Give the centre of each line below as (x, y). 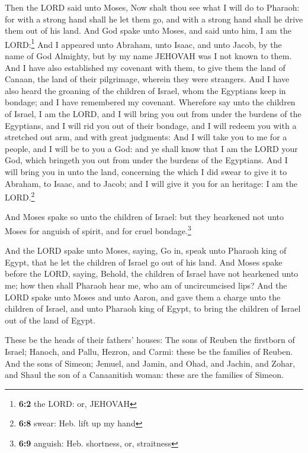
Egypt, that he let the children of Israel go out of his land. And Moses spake (144, 262)
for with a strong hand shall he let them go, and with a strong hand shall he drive (154, 19)
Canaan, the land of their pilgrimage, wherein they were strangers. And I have (147, 79)
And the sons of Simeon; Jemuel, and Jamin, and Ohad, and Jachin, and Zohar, (150, 363)
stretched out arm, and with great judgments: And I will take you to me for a (146, 137)
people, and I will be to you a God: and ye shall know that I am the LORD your (151, 148)
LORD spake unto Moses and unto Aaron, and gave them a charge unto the (143, 297)
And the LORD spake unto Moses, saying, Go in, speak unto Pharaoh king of (146, 250)
